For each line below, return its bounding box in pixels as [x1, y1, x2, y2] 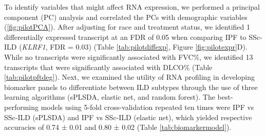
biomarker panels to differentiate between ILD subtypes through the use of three [4, 81, 258, 92]
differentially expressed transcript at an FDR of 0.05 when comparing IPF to [4, 31, 246, 42]
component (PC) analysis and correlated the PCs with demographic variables [4, 11, 248, 22]
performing [4, 101, 39, 112]
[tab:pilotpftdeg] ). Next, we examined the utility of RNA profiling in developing [4, 72, 255, 82]
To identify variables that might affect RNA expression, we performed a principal [4, 2, 260, 12]
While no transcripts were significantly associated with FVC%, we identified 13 [4, 51, 253, 62]
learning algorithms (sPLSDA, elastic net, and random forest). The [4, 92, 215, 102]
